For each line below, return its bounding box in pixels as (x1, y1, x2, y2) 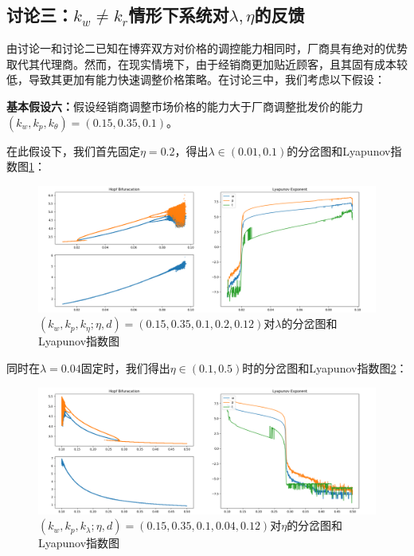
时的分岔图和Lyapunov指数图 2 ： (242, 359, 408, 376)
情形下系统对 (128, 2, 229, 27)
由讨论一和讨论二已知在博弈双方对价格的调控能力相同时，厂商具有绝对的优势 (6, 40, 408, 57)
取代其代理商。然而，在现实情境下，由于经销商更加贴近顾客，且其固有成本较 (6, 55, 408, 72)
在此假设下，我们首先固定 (6, 142, 140, 159)
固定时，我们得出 (80, 359, 170, 376)
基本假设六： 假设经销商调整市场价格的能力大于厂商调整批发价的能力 (6, 97, 363, 114)
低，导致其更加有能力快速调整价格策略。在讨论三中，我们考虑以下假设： (6, 71, 385, 88)
